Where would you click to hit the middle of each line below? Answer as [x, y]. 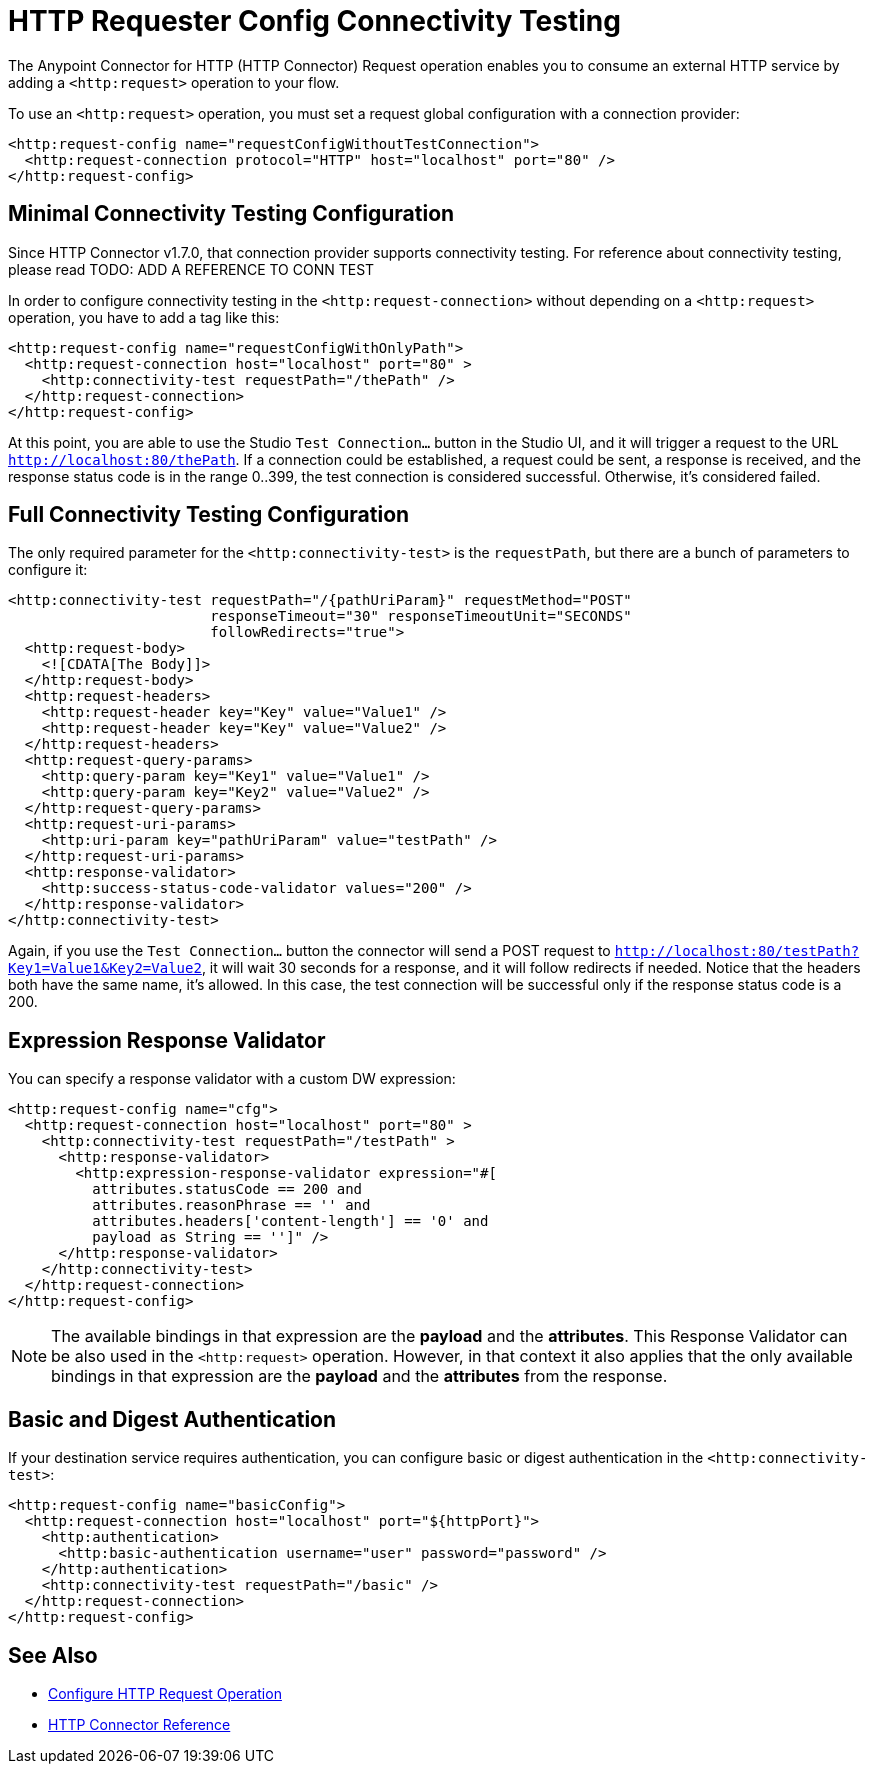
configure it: [48, 570]
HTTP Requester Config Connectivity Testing [314, 21]
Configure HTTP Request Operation [165, 1693]
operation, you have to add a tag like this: [144, 317]
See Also [53, 1655]
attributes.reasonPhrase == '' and [231, 1205]
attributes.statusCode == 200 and [227, 1189]
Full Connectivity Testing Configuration [209, 515]
